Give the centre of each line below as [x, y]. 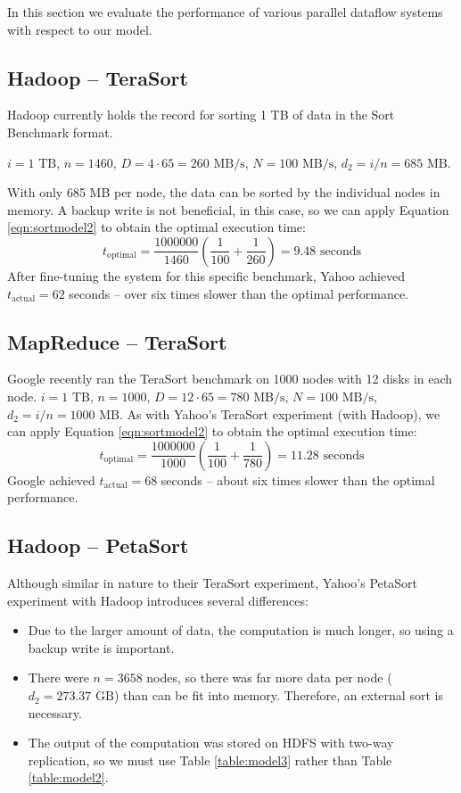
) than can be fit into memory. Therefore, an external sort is [278, 695]
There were [58, 677]
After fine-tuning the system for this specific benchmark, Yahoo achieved [206, 275]
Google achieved [51, 479]
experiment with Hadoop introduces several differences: [158, 600]
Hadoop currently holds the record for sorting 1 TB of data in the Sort [201, 115]
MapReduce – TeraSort [117, 341]
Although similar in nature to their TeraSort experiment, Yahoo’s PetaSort [212, 583]
